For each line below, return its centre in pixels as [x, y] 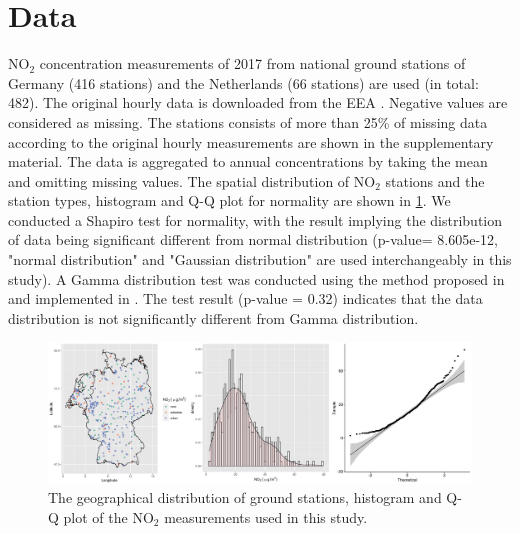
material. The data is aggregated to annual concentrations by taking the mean [248, 161]
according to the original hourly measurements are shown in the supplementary [251, 141]
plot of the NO [108, 516]
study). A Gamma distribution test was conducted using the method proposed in [256, 278]
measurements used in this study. [266, 516]
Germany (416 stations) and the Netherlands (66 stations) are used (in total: [243, 82]
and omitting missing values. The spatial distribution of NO [192, 180]
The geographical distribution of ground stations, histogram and [245, 497]
